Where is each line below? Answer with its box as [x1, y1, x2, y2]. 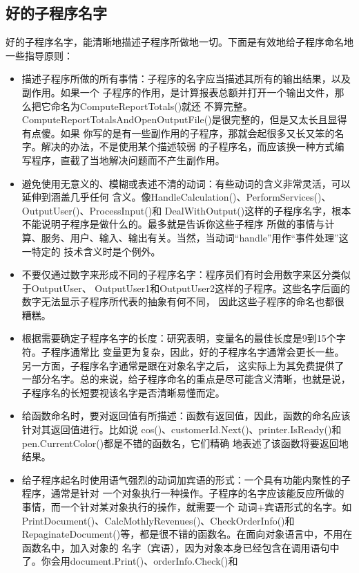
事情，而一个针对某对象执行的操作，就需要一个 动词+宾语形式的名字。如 [21, 500, 352, 514]
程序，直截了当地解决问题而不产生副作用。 [31, 152, 225, 167]
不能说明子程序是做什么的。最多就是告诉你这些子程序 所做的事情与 [21, 217, 325, 231]
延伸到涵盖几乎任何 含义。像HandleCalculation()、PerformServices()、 [21, 190, 331, 204]
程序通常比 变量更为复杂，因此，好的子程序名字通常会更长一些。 [50, 345, 345, 359]
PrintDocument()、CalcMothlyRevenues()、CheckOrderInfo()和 [21, 513, 295, 527]
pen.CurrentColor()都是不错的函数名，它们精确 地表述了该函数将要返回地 [21, 435, 349, 450]
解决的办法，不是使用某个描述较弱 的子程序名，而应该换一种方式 [41, 139, 335, 154]
